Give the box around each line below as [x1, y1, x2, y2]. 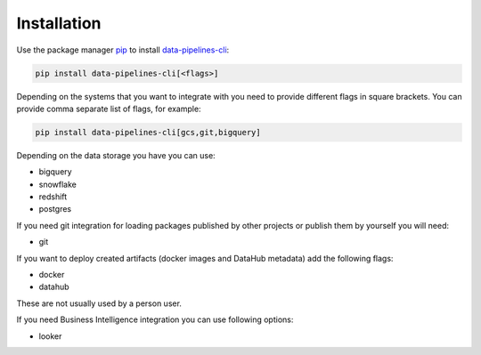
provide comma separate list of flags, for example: [16, 103, 201, 114]
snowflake [38, 179, 77, 190]
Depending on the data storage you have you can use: [16, 149, 216, 160]
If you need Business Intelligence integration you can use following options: [16, 314, 294, 325]
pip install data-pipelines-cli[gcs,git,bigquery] [35, 127, 262, 137]
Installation [16, 13, 102, 33]
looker [38, 330, 62, 342]
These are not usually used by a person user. [16, 298, 183, 309]
